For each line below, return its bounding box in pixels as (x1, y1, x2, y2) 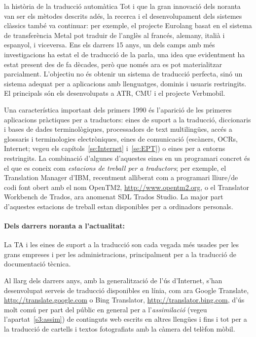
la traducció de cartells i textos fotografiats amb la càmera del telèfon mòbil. (4, 324, 235, 334)
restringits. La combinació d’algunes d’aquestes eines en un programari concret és (4, 152, 250, 163)
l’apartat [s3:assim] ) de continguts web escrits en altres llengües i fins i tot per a (4, 314, 247, 324)
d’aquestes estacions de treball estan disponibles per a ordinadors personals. (4, 201, 233, 211)
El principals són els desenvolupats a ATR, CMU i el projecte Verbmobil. (4, 88, 225, 98)
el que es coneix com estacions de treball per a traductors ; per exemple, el (4, 162, 226, 173)
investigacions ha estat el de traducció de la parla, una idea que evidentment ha (4, 49, 245, 59)
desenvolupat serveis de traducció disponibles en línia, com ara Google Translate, (4, 285, 249, 295)
